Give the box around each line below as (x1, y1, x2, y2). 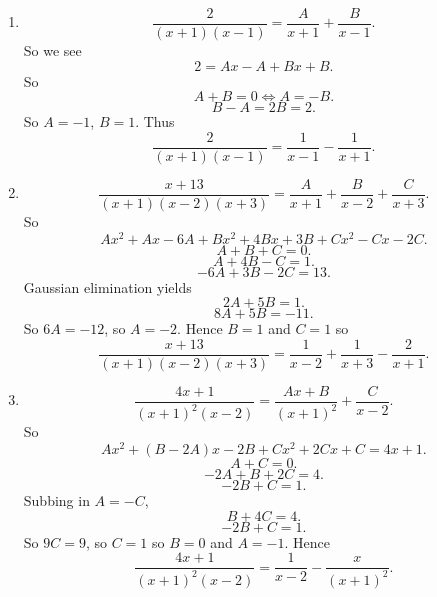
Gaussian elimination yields (23, 276, 192, 297)
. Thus (135, 111, 175, 132)
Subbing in (23, 489, 90, 510)
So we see (23, 40, 82, 61)
